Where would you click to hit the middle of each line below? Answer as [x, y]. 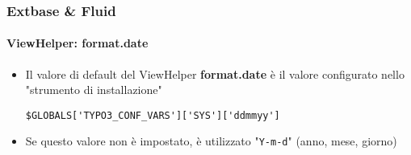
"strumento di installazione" [94, 90]
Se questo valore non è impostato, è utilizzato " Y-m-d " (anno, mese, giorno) [211, 141]
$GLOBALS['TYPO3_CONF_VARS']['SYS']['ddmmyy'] [153, 115]
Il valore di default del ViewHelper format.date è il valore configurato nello [215, 73]
